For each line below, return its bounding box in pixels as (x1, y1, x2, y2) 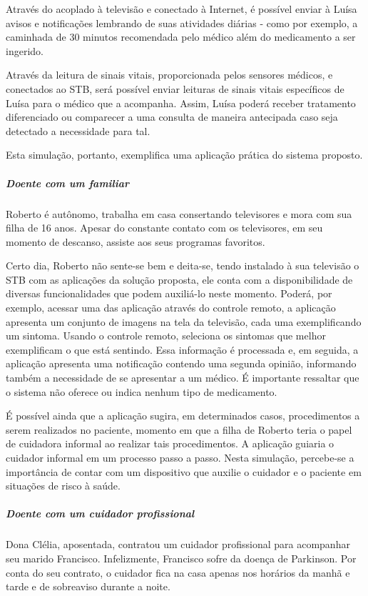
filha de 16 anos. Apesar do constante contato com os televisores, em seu (6, 220, 323, 235)
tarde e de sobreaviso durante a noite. (6, 579, 170, 594)
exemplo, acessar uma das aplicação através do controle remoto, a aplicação (6, 300, 336, 315)
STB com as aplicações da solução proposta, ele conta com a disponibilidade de (6, 272, 353, 287)
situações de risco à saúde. (6, 478, 121, 493)
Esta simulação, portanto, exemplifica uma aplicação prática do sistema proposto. (6, 147, 363, 162)
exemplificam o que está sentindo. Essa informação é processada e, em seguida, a (6, 342, 359, 357)
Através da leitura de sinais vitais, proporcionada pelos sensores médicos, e (6, 67, 333, 82)
